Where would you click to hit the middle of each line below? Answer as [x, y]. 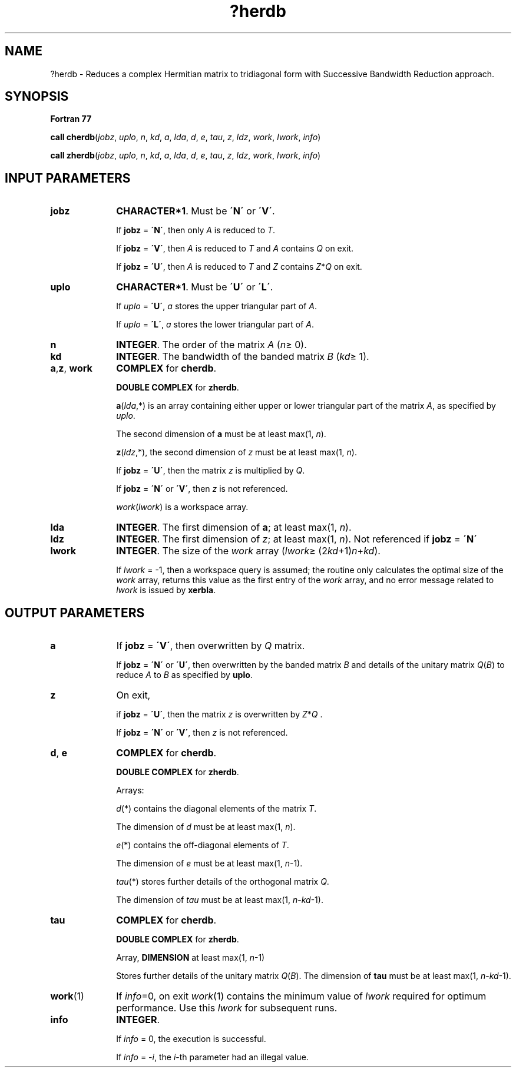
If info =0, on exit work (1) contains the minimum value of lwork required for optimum [301, 996]
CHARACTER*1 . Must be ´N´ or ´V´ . [196, 211]
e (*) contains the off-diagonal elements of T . [203, 845]
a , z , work [71, 368]
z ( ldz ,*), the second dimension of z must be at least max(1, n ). [236, 452]
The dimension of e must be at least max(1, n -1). [209, 863]
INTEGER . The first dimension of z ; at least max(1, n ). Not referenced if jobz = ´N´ [297, 539]
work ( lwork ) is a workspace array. [182, 507]
